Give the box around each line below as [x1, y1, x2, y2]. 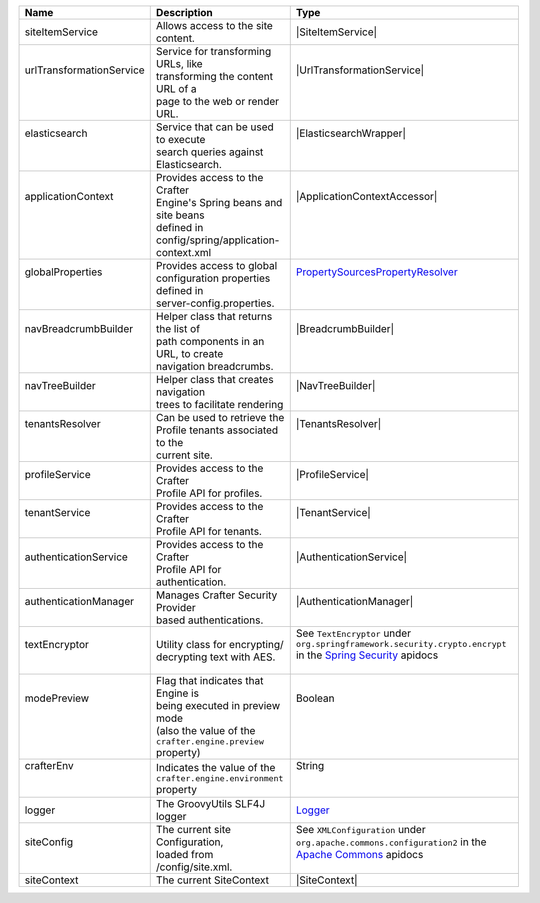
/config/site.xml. [155, 860, 233, 874]
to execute [155, 133, 206, 146]
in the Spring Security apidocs [295, 648, 439, 662]
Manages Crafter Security [155, 588, 278, 602]
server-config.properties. [155, 296, 275, 310]
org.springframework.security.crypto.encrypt [295, 639, 507, 649]
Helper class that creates [155, 373, 274, 386]
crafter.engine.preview [155, 736, 265, 747]
